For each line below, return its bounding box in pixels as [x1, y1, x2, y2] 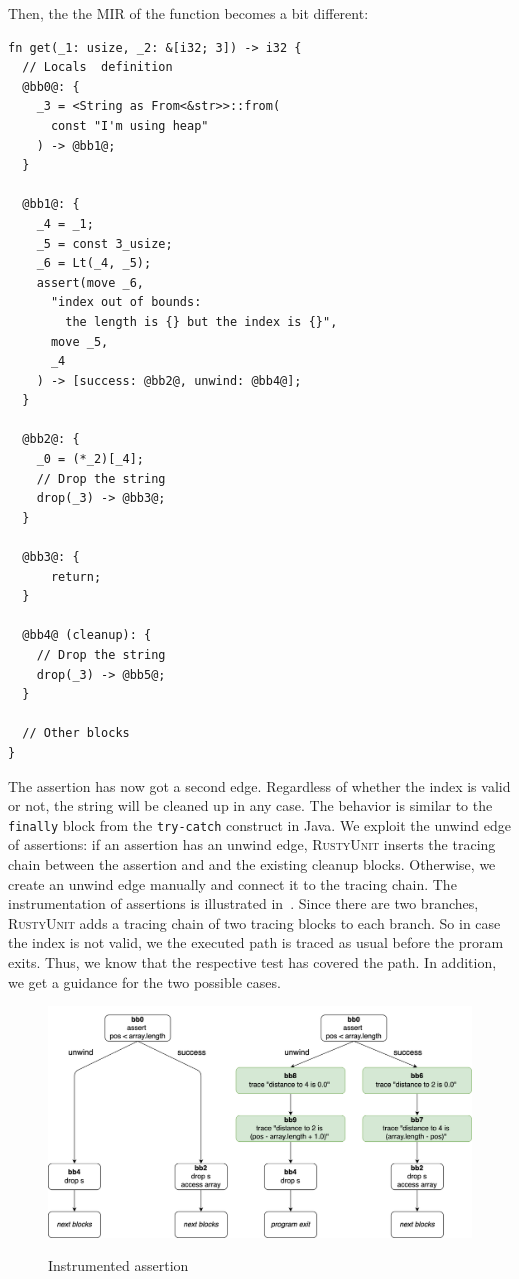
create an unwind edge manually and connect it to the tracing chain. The [8, 873, 457, 894]
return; [50, 569, 102, 584]
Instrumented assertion [48, 1255, 189, 1276]
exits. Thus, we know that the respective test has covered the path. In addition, [8, 951, 497, 972]
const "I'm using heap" [50, 118, 209, 133]
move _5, [50, 334, 109, 349]
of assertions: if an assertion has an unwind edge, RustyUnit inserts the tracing [8, 834, 496, 855]
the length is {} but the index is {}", [65, 314, 338, 329]
